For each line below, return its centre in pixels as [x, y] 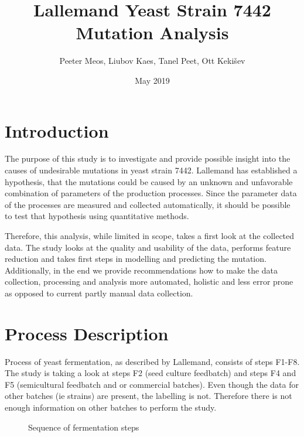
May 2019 [152, 80]
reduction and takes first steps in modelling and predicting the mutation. [136, 259]
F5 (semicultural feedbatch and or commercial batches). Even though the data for [152, 384]
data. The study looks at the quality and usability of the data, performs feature [148, 247]
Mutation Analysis [152, 33]
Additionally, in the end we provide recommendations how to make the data [141, 270]
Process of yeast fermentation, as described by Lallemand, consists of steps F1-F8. [152, 361]
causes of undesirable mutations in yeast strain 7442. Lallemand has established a [151, 170]
